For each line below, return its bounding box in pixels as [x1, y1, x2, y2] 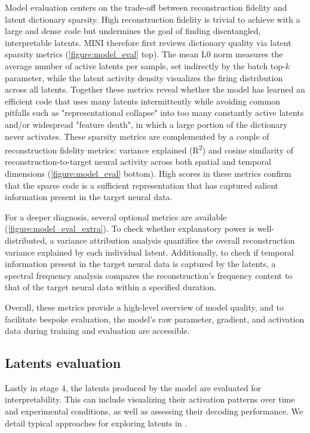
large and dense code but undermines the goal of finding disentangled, [5, 24, 261, 37]
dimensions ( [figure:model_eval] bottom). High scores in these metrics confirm [5, 167, 291, 179]
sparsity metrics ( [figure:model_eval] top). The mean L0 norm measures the [5, 48, 283, 60]
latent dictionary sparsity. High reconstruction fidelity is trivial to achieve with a [5, 13, 300, 25]
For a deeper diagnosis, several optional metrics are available [5, 210, 227, 223]
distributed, [5, 234, 47, 246]
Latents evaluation [5, 354, 121, 372]
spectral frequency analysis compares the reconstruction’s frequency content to [5, 269, 293, 281]
